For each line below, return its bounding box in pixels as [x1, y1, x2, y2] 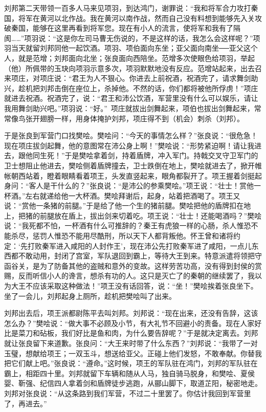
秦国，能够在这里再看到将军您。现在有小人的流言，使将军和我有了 [11, 23, 233, 33]
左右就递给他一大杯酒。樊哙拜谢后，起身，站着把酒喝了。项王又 [25, 190, 240, 201]
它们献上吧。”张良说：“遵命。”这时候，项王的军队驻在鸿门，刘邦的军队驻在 [11, 358, 258, 368]
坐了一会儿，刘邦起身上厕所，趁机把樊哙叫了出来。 [4, 290, 176, 301]
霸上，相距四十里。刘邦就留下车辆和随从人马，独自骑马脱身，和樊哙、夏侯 [4, 367, 255, 378]
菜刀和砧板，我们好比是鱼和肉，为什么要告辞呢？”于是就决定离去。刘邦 [18, 328, 258, 338]
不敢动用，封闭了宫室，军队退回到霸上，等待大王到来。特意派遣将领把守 [18, 250, 262, 261]
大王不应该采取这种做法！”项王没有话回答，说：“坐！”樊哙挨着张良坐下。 [11, 280, 258, 291]
